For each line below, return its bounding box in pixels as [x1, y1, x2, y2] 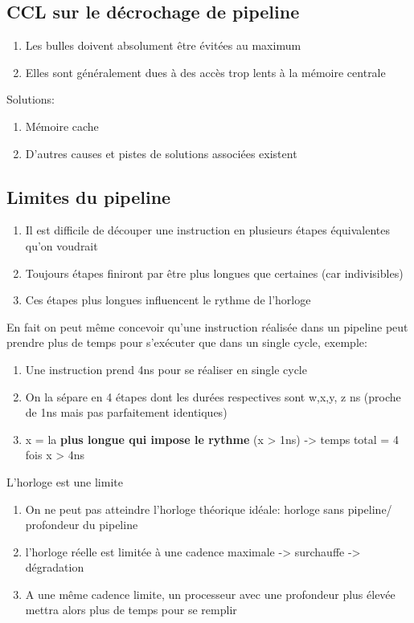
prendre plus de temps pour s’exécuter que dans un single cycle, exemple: [6, 334, 367, 351]
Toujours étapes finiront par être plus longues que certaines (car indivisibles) [25, 264, 404, 281]
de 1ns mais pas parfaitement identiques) [25, 404, 227, 421]
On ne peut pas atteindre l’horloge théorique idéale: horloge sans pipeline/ [25, 500, 392, 517]
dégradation [25, 559, 84, 576]
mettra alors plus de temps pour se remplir [25, 601, 237, 618]
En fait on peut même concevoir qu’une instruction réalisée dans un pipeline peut [6, 318, 408, 335]
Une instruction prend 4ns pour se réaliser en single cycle [25, 360, 307, 377]
